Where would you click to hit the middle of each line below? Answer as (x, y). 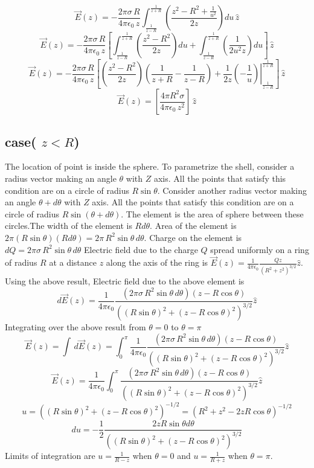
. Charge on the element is (193, 237)
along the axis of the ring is (157, 262)
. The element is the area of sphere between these (212, 213)
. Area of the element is (193, 226)
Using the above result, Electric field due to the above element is (125, 281)
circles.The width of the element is (69, 226)
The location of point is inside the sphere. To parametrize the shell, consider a (150, 166)
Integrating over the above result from (75, 327)
